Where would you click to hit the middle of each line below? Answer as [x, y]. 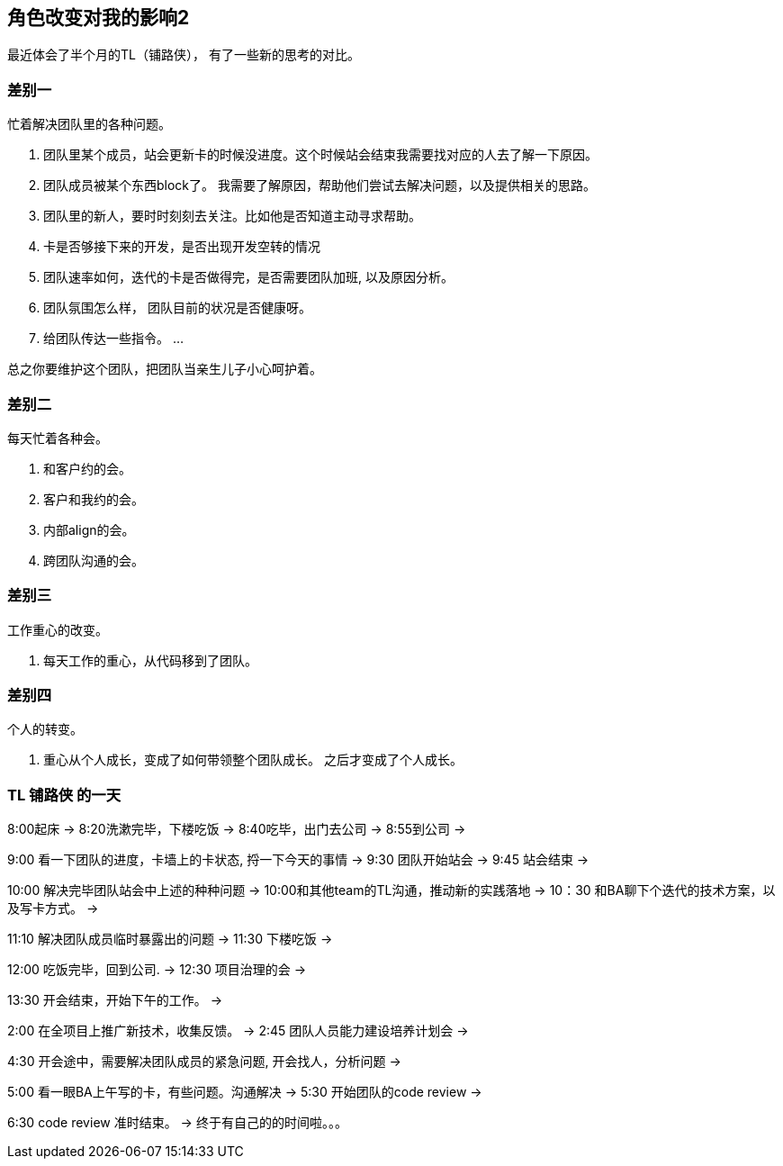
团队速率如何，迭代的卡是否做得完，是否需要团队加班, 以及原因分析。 [248, 277]
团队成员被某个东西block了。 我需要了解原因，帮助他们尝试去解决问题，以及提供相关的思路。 [319, 185]
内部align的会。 [89, 529]
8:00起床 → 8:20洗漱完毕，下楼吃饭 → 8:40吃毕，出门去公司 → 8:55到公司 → [237, 829]
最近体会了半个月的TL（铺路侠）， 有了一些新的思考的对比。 [184, 55]
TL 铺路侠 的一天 [64, 795]
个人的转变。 [45, 729]
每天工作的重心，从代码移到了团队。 [150, 660]
